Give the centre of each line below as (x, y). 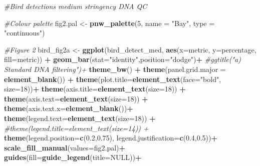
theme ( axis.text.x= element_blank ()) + (69, 108)
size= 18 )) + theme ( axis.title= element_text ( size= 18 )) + (95, 89)
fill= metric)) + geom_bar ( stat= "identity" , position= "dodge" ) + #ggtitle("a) (122, 59)
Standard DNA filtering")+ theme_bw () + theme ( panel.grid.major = (115, 69)
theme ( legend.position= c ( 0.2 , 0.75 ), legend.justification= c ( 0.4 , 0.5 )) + (111, 138)
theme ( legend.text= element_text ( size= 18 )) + (80, 118)
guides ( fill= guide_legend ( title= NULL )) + (73, 157)
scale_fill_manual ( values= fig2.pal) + (65, 147)
